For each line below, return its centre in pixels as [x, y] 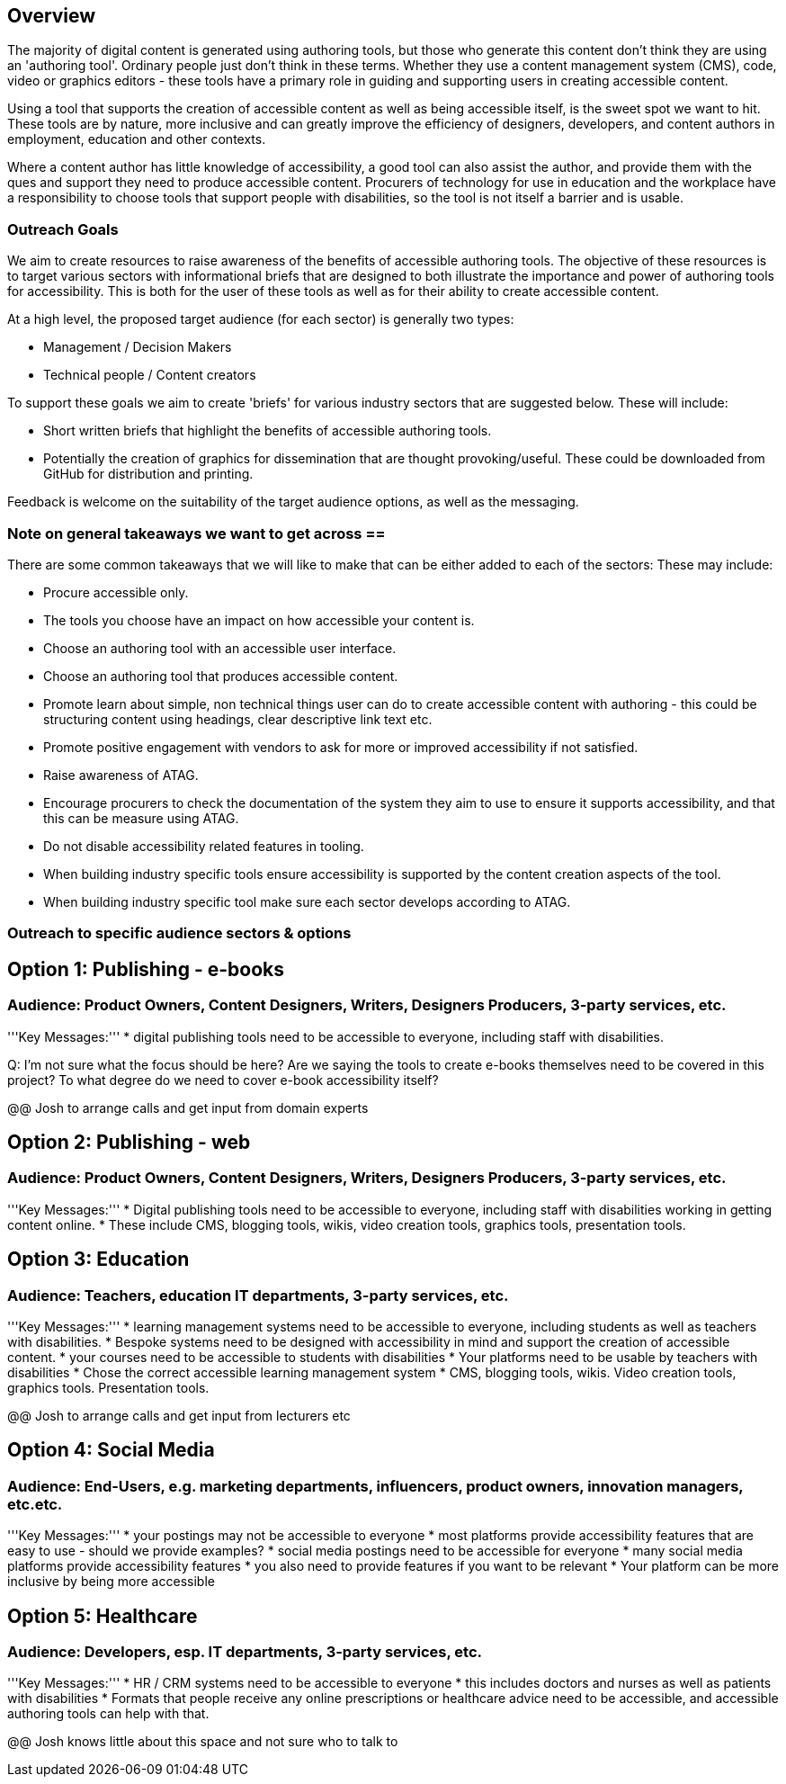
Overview [52, 16]
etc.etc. [35, 1504]
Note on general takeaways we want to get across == [196, 533]
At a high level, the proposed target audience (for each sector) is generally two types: [261, 319]
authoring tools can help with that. [108, 1714]
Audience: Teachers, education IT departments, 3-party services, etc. [258, 1295]
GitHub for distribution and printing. [148, 474]
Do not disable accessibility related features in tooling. [204, 846]
